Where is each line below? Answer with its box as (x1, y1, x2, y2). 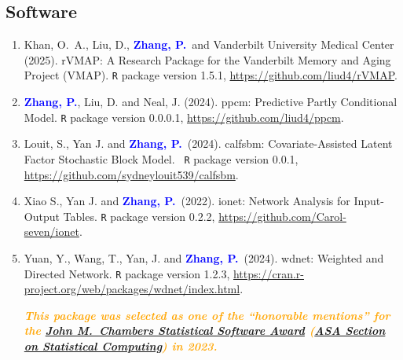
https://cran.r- (233, 265, 304, 281)
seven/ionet (24, 223, 79, 240)
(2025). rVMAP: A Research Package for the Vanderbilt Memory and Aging (24, 51, 391, 68)
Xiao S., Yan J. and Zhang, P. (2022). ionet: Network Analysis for (24, 193, 350, 209)
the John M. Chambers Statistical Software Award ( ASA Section (24, 322, 386, 339)
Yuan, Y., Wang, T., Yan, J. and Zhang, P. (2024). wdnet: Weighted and (24, 249, 384, 266)
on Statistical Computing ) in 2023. (24, 338, 218, 354)
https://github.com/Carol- (218, 208, 346, 224)
